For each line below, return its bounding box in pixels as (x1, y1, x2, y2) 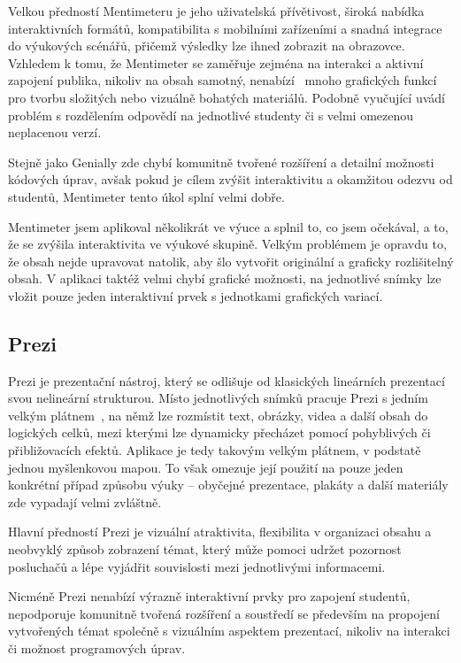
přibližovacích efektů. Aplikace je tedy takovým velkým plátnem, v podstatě (8, 441, 421, 459)
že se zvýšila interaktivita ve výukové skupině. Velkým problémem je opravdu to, (8, 235, 447, 253)
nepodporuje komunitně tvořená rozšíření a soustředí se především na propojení (8, 604, 440, 622)
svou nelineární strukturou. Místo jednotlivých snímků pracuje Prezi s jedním (8, 389, 428, 407)
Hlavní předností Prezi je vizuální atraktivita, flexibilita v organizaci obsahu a (8, 522, 432, 541)
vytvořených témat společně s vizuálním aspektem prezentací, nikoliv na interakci (8, 621, 450, 640)
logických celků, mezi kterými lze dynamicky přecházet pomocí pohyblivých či (8, 423, 431, 442)
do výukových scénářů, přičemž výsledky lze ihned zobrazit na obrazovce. (8, 36, 405, 55)
